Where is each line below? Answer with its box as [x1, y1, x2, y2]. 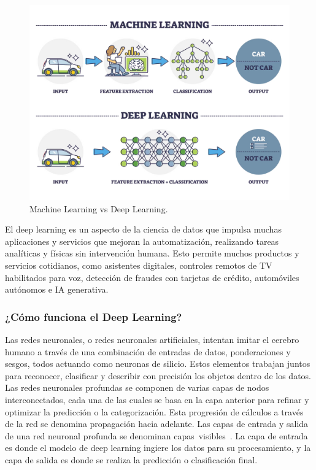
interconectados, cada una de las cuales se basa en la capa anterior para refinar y [5, 393, 309, 406]
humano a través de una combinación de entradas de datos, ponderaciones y [5, 345, 291, 358]
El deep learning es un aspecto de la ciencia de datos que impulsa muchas [5, 223, 282, 236]
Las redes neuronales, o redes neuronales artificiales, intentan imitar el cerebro [5, 333, 299, 345]
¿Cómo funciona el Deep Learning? [5, 309, 182, 324]
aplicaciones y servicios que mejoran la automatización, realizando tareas [5, 234, 279, 247]
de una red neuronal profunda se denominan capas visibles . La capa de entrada [5, 429, 308, 442]
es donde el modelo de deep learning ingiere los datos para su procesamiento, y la [5, 441, 311, 454]
